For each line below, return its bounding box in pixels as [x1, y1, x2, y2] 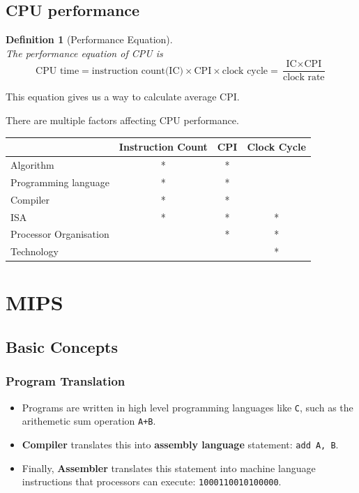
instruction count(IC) [91, 66, 183, 76]
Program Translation [6, 372, 125, 390]
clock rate [283, 73, 325, 83]
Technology [10, 244, 59, 259]
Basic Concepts [6, 336, 119, 358]
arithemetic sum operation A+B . [22, 414, 156, 428]
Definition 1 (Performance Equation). [6, 32, 173, 47]
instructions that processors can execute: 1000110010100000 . [22, 474, 282, 489]
